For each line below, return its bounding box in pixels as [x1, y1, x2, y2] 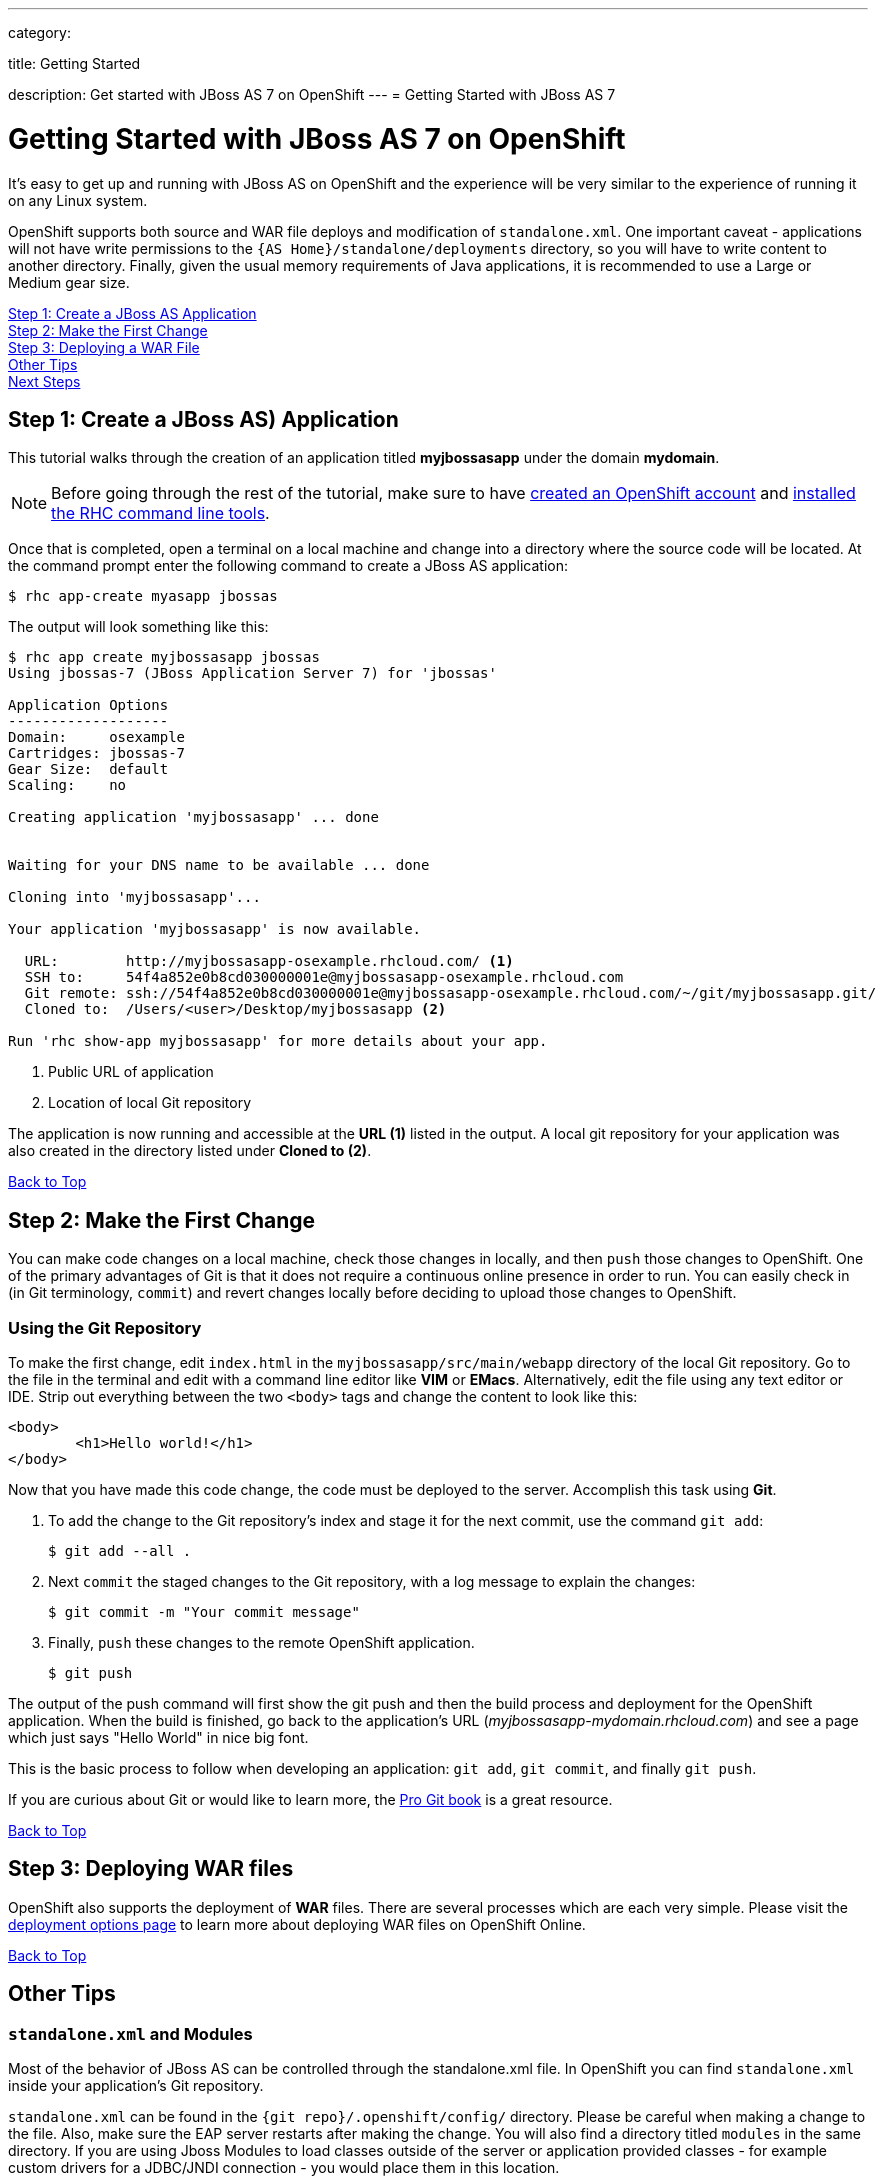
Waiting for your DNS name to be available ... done [8, 857, 430, 874]
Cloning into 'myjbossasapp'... [8, 889, 261, 906]
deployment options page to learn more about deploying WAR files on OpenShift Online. [8, 1915, 586, 1933]
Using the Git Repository [8, 1317, 202, 1338]
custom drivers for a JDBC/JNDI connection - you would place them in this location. [8, 2159, 560, 2176]
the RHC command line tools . [51, 503, 270, 524]
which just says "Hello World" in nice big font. [8, 1728, 309, 1746]
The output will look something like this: [8, 618, 269, 636]
